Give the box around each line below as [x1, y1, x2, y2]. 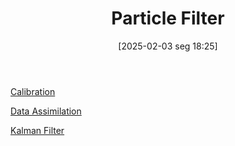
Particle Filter [111, 7, 225, 30]
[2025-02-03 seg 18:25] [118, 40, 218, 52]
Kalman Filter [10, 124, 65, 136]
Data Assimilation [10, 105, 82, 117]
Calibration [10, 85, 56, 97]
